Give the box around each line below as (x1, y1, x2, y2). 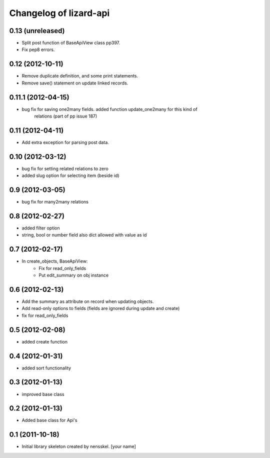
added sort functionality (21, 365, 71, 371)
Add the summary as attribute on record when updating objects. (21, 298, 154, 304)
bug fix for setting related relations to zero (21, 165, 108, 171)
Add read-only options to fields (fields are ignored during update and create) (21, 305, 180, 311)
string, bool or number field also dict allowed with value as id (21, 232, 147, 238)
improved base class (21, 391, 64, 397)
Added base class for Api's (21, 417, 77, 423)
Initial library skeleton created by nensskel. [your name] (21, 443, 136, 449)
